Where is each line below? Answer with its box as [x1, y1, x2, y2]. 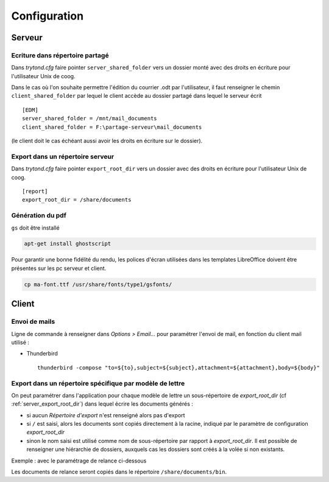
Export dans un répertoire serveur [11, 152, 115, 161]
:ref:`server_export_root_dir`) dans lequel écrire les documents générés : [11, 400, 193, 407]
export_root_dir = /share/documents [22, 196, 132, 203]
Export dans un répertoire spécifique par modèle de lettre [11, 379, 185, 387]
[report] [22, 188, 48, 195]
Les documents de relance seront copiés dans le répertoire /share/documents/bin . [11, 468, 227, 476]
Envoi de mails [11, 318, 55, 326]
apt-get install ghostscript [24, 240, 111, 247]
